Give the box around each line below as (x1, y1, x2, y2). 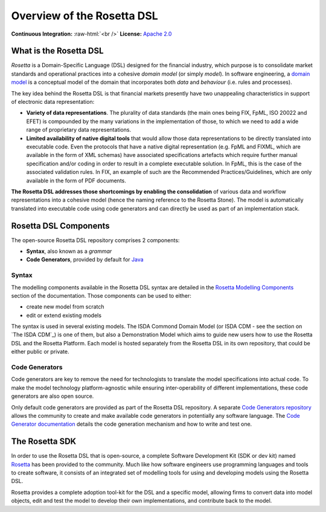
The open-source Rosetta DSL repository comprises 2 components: (11, 236, 180, 244)
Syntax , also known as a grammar (26, 248, 112, 255)
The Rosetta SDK (11, 437, 77, 447)
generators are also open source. (11, 392, 94, 400)
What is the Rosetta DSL (11, 46, 104, 56)
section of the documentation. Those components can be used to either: (11, 292, 191, 299)
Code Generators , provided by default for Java (26, 256, 144, 263)
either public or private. (11, 348, 69, 356)
